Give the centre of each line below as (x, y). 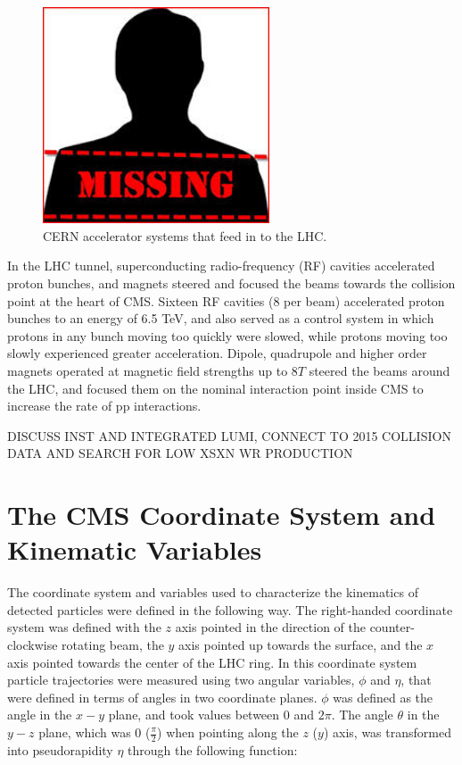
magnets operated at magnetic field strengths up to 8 (153, 370)
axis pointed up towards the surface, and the (301, 645)
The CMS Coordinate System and (222, 515)
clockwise (33, 645)
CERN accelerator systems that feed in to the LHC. (185, 235)
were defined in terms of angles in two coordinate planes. (162, 697)
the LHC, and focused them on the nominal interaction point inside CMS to (215, 388)
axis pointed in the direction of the (270, 627)
